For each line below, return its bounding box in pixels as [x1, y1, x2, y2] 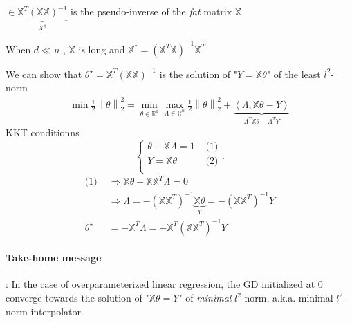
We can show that [6, 66, 82, 81]
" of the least [266, 66, 321, 81]
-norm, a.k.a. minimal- [241, 290, 337, 305]
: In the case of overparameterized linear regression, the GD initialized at [6, 277, 315, 291]
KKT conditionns [6, 125, 80, 140]
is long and [78, 41, 125, 56]
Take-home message [6, 250, 102, 265]
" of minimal [178, 290, 232, 305]
